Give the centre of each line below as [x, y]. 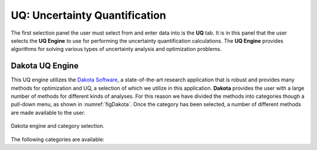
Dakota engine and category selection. [58, 126]
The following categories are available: [58, 139]
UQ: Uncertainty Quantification [89, 15]
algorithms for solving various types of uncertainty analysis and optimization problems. [116, 49]
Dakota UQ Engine [45, 66]
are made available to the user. [48, 112]
